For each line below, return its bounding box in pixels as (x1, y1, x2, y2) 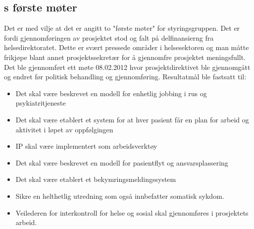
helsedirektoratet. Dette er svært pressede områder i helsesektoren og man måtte (4, 42, 249, 53)
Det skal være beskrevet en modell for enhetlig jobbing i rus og (15, 88, 207, 98)
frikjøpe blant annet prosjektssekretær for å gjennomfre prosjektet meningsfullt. (4, 52, 246, 62)
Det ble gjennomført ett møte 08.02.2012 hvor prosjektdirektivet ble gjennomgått (4, 61, 251, 72)
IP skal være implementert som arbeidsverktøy (15, 141, 157, 151)
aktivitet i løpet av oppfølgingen (15, 124, 113, 134)
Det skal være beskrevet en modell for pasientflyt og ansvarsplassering (15, 157, 228, 168)
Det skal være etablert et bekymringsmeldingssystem (15, 174, 176, 184)
